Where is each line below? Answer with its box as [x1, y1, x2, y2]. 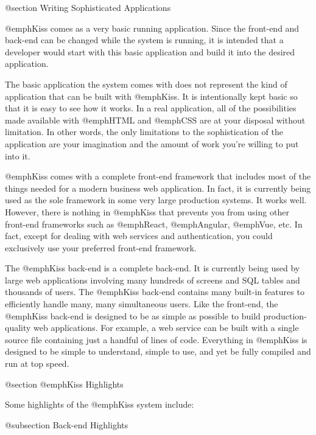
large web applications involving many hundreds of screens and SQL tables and [5, 273, 300, 286]
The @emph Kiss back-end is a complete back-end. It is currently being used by [5, 262, 300, 274]
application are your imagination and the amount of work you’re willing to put [5, 137, 299, 150]
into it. [5, 149, 30, 162]
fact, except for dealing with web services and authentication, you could [5, 229, 273, 242]
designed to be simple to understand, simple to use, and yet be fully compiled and [5, 345, 311, 358]
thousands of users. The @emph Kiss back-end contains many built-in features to [5, 285, 304, 298]
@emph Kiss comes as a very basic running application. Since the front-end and [5, 21, 300, 34]
